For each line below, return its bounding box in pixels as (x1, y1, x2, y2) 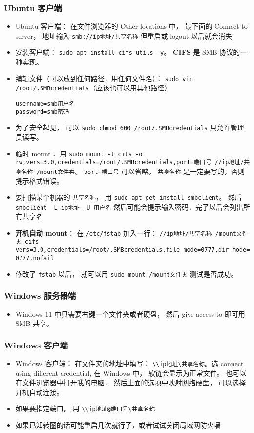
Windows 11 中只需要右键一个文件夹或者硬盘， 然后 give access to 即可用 (15, 308, 245, 319)
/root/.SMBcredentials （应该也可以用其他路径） (15, 83, 171, 93)
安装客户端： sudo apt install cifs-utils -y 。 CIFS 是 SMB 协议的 (15, 47, 240, 57)
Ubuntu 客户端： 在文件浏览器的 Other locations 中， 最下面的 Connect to (15, 21, 248, 31)
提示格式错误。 (15, 175, 63, 186)
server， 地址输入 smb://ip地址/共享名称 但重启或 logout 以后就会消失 (15, 30, 232, 41)
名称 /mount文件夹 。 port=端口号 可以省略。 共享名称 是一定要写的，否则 (21, 166, 245, 176)
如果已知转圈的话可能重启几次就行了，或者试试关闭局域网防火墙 (15, 420, 221, 430)
